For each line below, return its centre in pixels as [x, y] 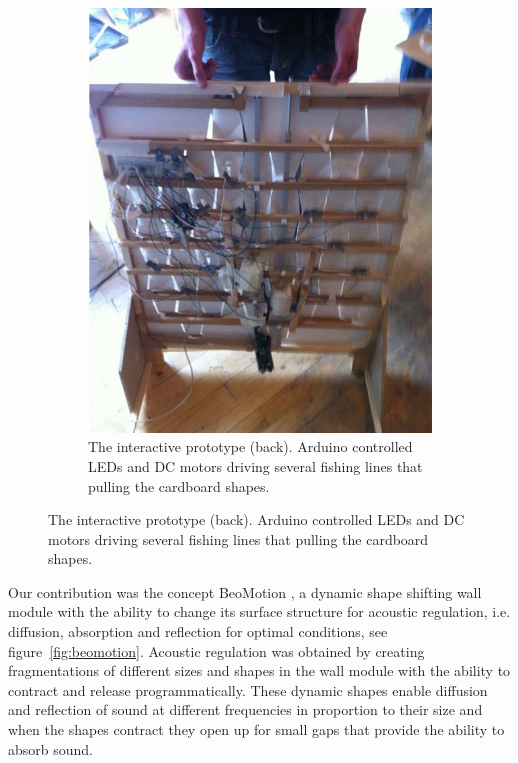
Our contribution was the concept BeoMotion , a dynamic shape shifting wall [245, 591]
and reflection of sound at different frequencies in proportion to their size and [245, 709]
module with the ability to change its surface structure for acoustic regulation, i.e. [259, 611]
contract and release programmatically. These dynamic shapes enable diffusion [248, 689]
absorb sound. [50, 748]
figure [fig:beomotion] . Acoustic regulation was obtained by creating [216, 650]
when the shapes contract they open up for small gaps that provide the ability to [256, 729]
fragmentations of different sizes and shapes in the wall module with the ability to [259, 670]
